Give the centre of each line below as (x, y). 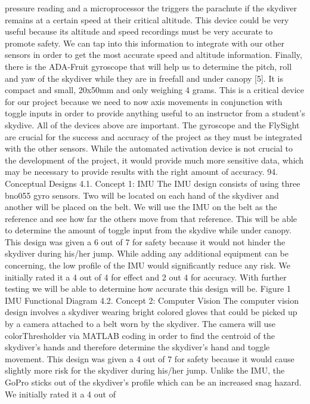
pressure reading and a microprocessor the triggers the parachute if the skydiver (151, 8)
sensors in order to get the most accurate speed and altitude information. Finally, (154, 55)
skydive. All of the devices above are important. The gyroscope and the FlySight (152, 124)
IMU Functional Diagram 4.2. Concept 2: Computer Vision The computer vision (152, 300)
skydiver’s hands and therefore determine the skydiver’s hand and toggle (137, 347)
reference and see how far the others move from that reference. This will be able (151, 218)
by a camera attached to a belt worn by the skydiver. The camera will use (140, 324)
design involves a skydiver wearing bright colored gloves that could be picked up (151, 312)
